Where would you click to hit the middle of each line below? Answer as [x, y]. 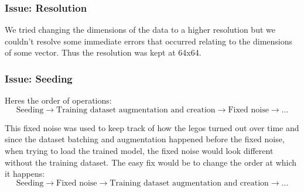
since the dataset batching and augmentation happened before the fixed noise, [145, 139]
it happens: [25, 174]
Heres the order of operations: [58, 100]
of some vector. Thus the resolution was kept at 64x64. [103, 52]
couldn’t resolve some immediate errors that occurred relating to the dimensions [149, 41]
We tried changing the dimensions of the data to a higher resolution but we [140, 30]
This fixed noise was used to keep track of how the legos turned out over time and [152, 127]
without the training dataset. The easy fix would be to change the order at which [151, 162]
